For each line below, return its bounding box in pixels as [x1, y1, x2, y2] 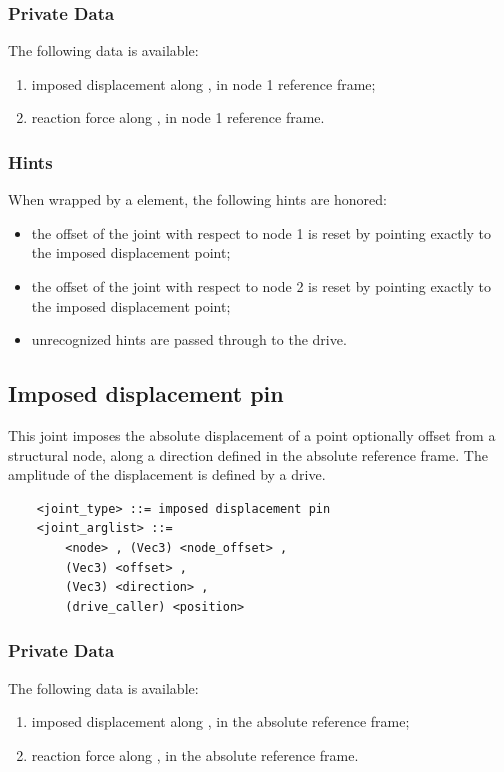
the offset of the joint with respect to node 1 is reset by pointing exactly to [31, 222, 492, 243]
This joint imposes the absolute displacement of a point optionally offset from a [8, 424, 496, 445]
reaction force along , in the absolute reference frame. [31, 744, 359, 765]
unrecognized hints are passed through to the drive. [31, 329, 347, 350]
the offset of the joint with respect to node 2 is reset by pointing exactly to [31, 276, 492, 296]
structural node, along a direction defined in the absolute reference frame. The [8, 444, 488, 465]
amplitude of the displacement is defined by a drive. [8, 464, 326, 485]
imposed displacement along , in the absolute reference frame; [31, 711, 410, 732]
